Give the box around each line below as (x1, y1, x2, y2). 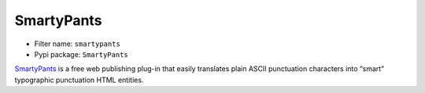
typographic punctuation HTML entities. (14, 75, 144, 84)
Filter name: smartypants (34, 39, 121, 48)
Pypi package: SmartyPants (34, 49, 129, 59)
